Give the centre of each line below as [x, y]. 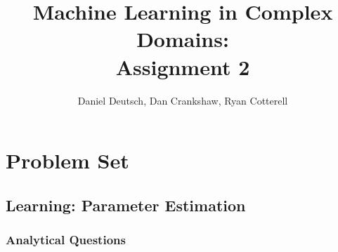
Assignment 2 [183, 66]
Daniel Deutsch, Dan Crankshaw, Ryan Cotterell [183, 100]
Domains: [183, 39]
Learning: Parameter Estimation [126, 205]
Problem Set [67, 160]
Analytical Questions [66, 239]
